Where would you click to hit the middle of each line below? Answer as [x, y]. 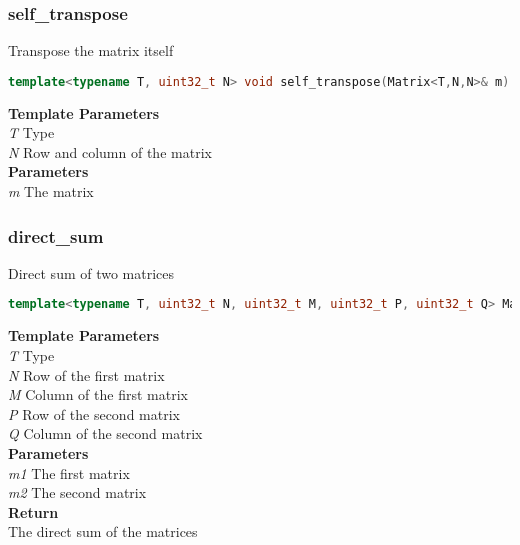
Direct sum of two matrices [91, 272]
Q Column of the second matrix [105, 433]
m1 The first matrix [69, 472]
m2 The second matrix [77, 492]
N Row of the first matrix [86, 374]
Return [33, 511]
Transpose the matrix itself [91, 50]
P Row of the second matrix [94, 413]
